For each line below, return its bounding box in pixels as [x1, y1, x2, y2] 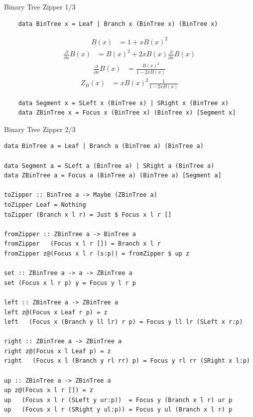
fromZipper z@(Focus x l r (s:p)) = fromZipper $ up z [4, 250, 190, 257]
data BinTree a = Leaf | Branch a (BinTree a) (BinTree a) [4, 142, 204, 150]
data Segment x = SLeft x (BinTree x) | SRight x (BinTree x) [18, 99, 229, 107]
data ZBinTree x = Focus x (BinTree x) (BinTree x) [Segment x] [18, 109, 236, 117]
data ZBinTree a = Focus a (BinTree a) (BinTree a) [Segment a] [4, 172, 222, 179]
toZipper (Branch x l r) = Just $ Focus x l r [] [4, 211, 172, 218]
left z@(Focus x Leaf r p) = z [4, 308, 108, 316]
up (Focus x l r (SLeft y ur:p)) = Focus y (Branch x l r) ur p [4, 396, 233, 404]
